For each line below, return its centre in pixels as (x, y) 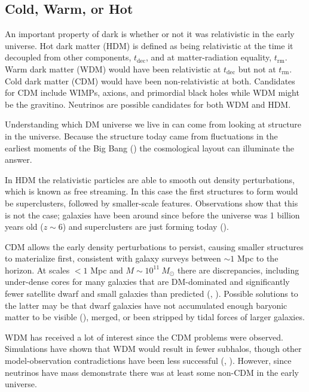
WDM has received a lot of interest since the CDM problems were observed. (144, 337)
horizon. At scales (37, 270)
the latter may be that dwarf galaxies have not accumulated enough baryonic (146, 305)
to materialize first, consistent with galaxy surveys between (113, 258)
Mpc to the (258, 258)
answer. (19, 159)
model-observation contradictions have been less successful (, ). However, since (148, 361)
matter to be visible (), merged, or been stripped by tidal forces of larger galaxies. (155, 317)
